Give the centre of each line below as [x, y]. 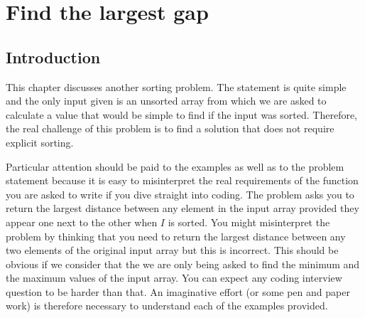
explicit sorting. [40, 142]
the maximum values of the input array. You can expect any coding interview [174, 278]
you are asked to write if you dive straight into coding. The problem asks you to [180, 194]
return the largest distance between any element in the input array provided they [182, 208]
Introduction [53, 57]
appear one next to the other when [82, 222]
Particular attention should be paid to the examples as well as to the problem [175, 166]
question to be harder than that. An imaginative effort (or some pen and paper [178, 291]
